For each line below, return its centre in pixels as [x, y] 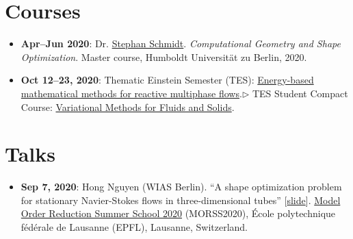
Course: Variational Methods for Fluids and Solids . [128, 106]
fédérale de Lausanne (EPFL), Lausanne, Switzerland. [134, 227]
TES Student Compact [300, 93]
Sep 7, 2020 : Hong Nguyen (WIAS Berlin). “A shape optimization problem [181, 187]
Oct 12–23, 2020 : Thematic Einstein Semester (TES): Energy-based [167, 80]
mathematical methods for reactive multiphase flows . [131, 93]
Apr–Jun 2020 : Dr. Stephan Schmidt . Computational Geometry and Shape [181, 43]
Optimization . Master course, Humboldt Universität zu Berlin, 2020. [164, 56]
